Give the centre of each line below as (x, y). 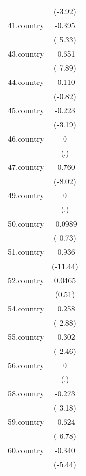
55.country (26, 337)
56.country (26, 365)
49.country (26, 195)
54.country (26, 308)
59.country (26, 422)
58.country (26, 393)
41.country (26, 25)
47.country (26, 167)
